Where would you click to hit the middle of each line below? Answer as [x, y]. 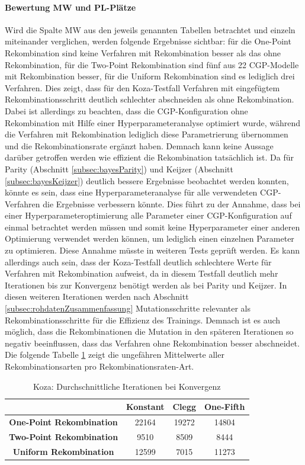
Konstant [145, 407]
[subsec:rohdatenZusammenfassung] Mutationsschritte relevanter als [128, 308]
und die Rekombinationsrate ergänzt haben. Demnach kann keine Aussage [139, 145]
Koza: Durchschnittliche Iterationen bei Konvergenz [127, 386]
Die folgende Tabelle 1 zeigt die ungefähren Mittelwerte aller [115, 355]
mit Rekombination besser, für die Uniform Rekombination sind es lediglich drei [150, 76]
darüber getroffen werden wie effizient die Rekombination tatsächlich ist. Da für [149, 157]
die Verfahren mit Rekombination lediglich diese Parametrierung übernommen [147, 134]
